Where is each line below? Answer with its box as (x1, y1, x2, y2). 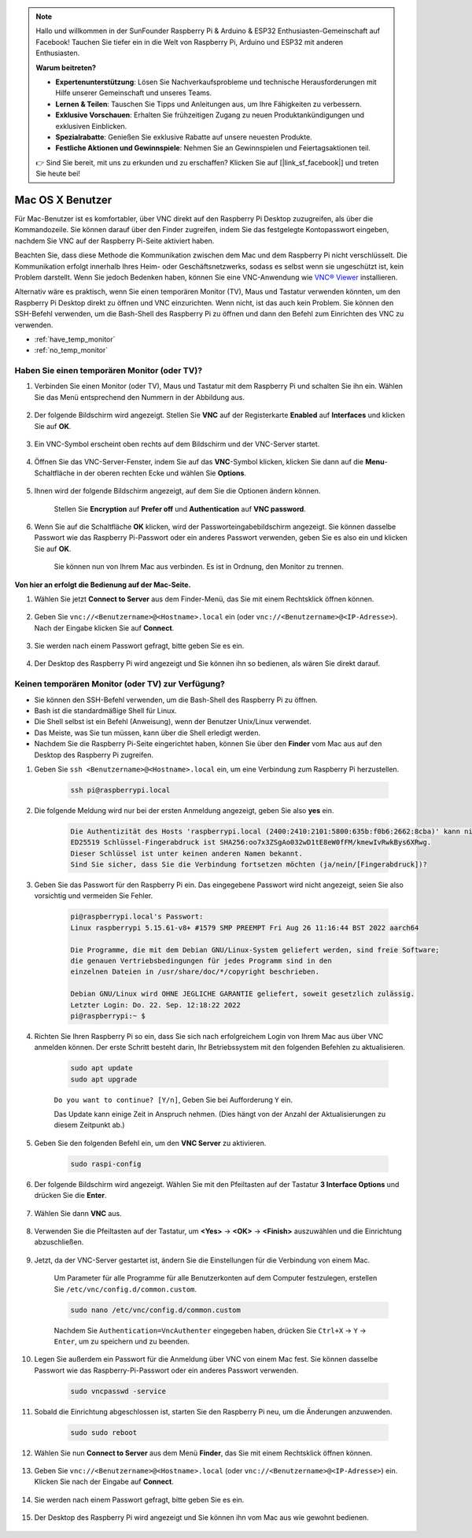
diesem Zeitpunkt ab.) (53, 1120, 125, 1129)
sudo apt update (70, 1063, 134, 1073)
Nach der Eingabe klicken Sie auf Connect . (34, 623, 175, 633)
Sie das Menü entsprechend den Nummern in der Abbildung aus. (34, 392, 245, 401)
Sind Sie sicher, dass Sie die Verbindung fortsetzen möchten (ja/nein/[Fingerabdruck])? (70, 860, 428, 869)
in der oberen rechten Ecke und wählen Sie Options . (76, 468, 247, 478)
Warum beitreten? (35, 63, 97, 72)
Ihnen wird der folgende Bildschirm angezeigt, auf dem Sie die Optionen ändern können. (34, 486, 321, 496)
